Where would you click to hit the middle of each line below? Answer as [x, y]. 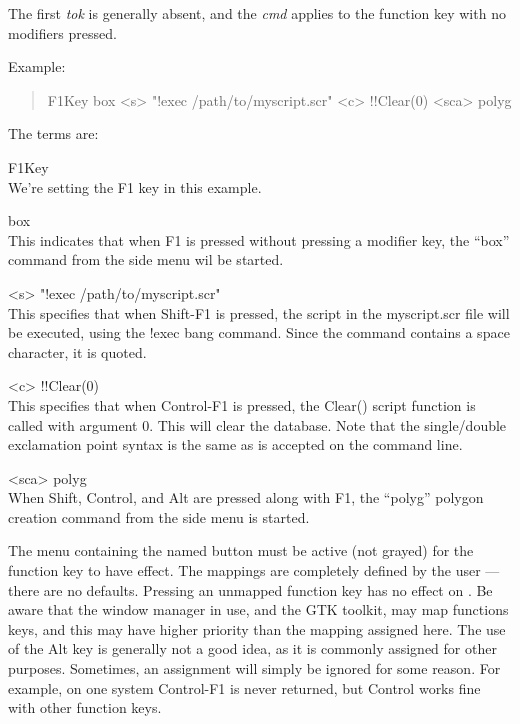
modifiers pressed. [62, 32]
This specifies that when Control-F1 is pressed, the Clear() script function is [242, 404]
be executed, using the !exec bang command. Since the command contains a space [259, 332]
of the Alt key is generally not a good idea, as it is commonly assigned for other [252, 648]
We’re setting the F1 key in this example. [135, 186]
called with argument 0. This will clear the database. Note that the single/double [257, 424]
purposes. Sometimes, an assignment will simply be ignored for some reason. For [254, 668]
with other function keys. [85, 707]
